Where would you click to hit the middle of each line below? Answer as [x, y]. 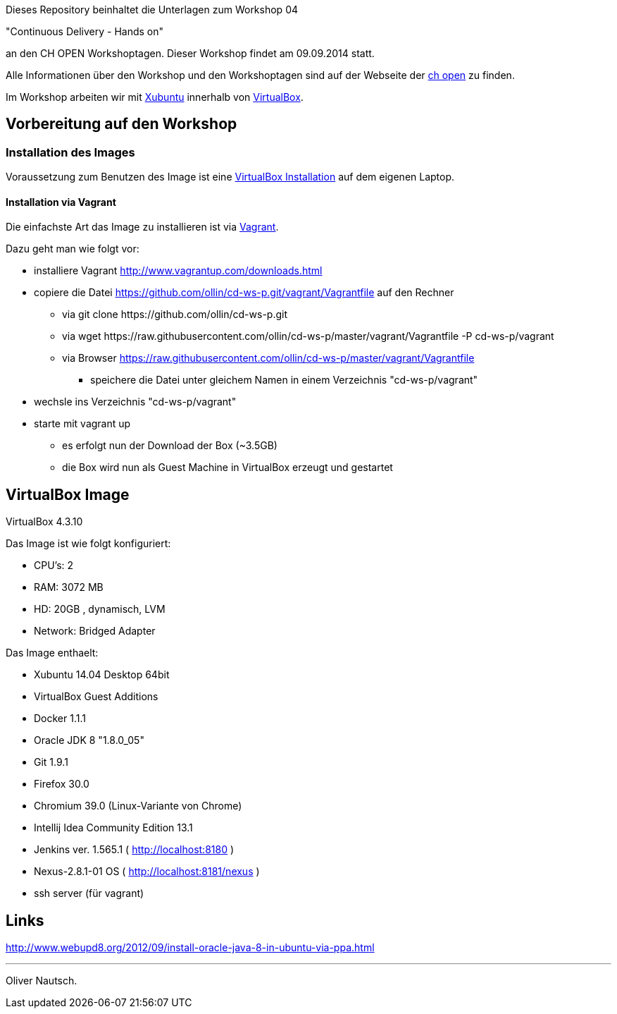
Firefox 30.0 [62, 784]
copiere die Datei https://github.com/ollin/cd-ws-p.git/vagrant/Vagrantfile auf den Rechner [244, 293]
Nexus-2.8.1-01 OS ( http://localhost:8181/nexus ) [147, 872]
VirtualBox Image [68, 494]
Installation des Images [70, 152]
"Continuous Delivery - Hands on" [85, 31]
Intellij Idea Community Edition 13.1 [113, 828]
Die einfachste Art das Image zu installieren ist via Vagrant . [142, 227]
